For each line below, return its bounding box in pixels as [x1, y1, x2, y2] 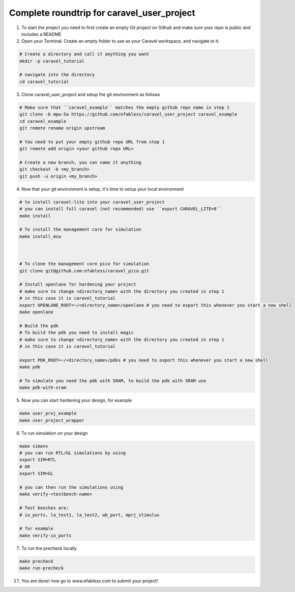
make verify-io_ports [19, 533, 72, 538]
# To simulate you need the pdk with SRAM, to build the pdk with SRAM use [19, 378, 206, 383]
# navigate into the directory [19, 72, 95, 78]
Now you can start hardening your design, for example [21, 397, 132, 403]
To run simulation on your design [21, 430, 88, 436]
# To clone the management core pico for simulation [19, 261, 149, 267]
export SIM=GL [19, 471, 54, 477]
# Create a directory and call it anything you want [19, 52, 149, 57]
